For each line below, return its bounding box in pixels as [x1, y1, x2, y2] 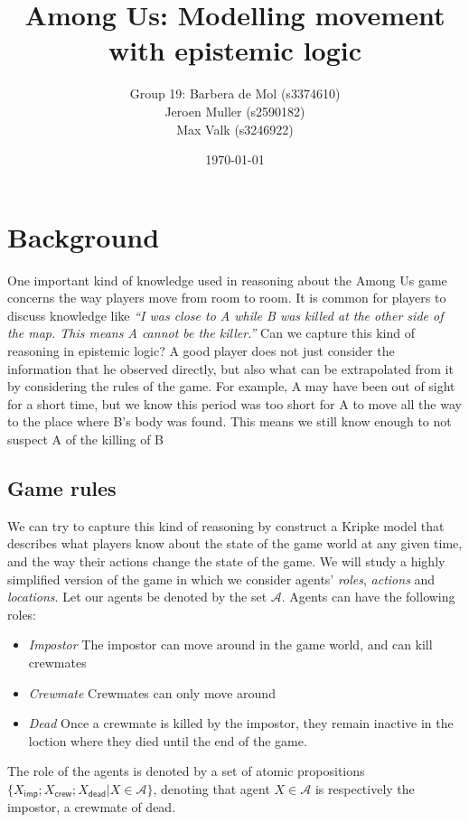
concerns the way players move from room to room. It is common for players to [7, 288, 446, 307]
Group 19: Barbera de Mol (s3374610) [129, 84, 341, 103]
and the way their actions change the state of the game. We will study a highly [7, 551, 446, 570]
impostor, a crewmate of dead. [7, 798, 176, 817]
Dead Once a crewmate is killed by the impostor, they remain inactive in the [28, 714, 454, 733]
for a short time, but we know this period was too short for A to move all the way [7, 394, 462, 413]
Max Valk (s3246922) [176, 119, 294, 138]
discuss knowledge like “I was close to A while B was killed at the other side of [7, 305, 444, 324]
